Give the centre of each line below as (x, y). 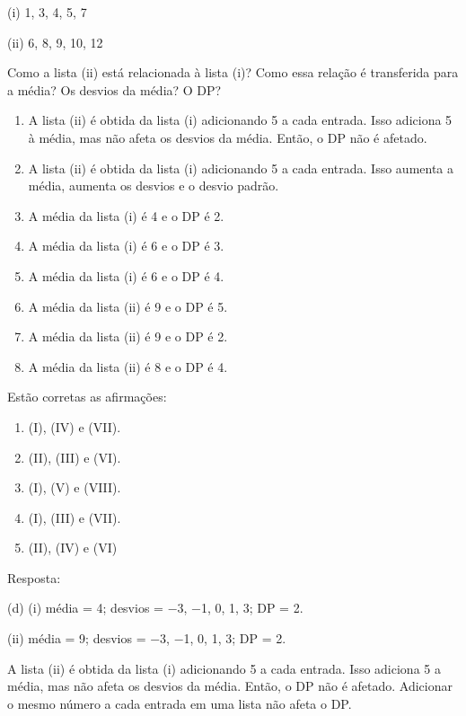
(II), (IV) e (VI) (73, 548)
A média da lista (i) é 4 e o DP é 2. (126, 215)
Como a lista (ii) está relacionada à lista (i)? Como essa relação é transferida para (233, 72)
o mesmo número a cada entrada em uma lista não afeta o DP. (180, 703)
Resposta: (34, 577)
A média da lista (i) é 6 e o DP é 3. (126, 246)
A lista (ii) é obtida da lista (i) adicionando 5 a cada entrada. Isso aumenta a (241, 168)
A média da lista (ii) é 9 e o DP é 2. (128, 336)
